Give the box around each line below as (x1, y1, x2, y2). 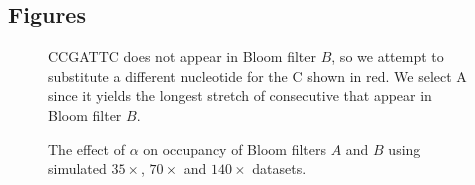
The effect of (48, 138, 125, 159)
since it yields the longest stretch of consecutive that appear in (48, 85, 432, 106)
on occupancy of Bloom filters (143, 138, 326, 159)
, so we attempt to (331, 46, 444, 67)
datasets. (252, 158, 307, 179)
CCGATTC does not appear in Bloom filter (48, 46, 317, 67)
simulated (48, 158, 107, 179)
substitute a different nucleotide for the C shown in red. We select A (48, 65, 467, 86)
